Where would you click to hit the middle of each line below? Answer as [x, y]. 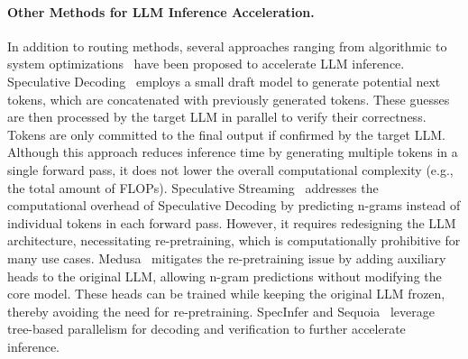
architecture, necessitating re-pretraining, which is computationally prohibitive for [234, 240]
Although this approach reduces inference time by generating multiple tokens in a [233, 152]
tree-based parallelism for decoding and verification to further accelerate [206, 329]
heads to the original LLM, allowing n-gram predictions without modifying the [225, 276]
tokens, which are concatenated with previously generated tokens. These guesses [229, 99]
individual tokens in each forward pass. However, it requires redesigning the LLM [232, 222]
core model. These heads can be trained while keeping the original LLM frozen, [226, 294]
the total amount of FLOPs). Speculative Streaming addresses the [193, 187]
